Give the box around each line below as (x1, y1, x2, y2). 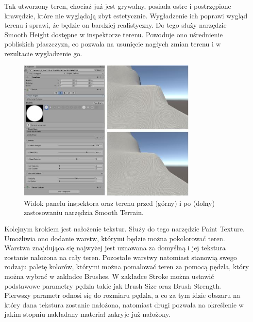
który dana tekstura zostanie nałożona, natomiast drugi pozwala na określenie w (4, 299, 244, 309)
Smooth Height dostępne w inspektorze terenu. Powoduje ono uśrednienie (4, 29, 223, 39)
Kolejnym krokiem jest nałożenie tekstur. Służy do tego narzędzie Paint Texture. (4, 223, 245, 233)
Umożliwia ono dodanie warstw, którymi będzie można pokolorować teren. (4, 233, 225, 243)
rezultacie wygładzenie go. (4, 48, 82, 58)
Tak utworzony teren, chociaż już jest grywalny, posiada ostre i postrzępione (4, 1, 231, 11)
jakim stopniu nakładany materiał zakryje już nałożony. (4, 309, 170, 319)
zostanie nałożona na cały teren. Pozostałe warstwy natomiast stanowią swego (4, 252, 237, 262)
